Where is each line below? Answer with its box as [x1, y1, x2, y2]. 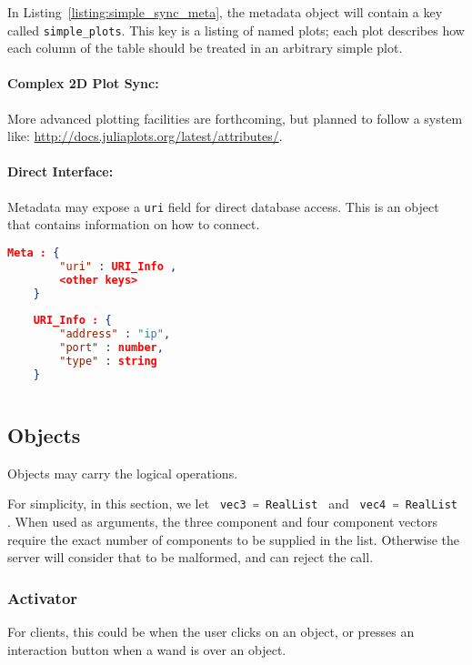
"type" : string [59, 354, 157, 368]
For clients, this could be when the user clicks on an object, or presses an [7, 621, 415, 640]
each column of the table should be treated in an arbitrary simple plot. [7, 38, 403, 57]
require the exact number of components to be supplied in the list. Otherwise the [7, 529, 460, 549]
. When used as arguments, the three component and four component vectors [7, 511, 437, 530]
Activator [7, 586, 78, 609]
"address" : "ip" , [59, 327, 171, 341]
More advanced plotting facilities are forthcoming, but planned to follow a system [7, 108, 463, 127]
